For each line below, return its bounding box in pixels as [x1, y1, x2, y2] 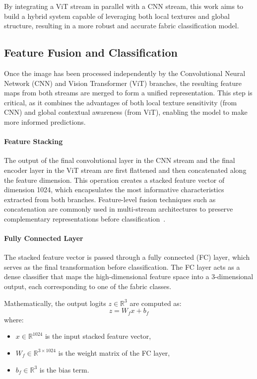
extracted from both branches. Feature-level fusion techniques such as [4, 194, 216, 204]
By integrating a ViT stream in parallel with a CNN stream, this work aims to [4, 1, 244, 11]
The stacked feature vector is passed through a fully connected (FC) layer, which [4, 252, 250, 262]
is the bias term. [39, 364, 89, 375]
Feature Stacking [4, 136, 63, 147]
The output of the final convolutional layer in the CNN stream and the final [4, 155, 235, 165]
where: [4, 314, 24, 324]
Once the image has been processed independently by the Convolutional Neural [4, 68, 246, 78]
